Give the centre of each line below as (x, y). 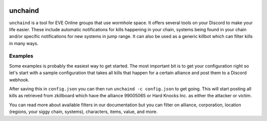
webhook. (19, 80)
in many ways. (24, 43)
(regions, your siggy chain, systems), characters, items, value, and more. (83, 112)
